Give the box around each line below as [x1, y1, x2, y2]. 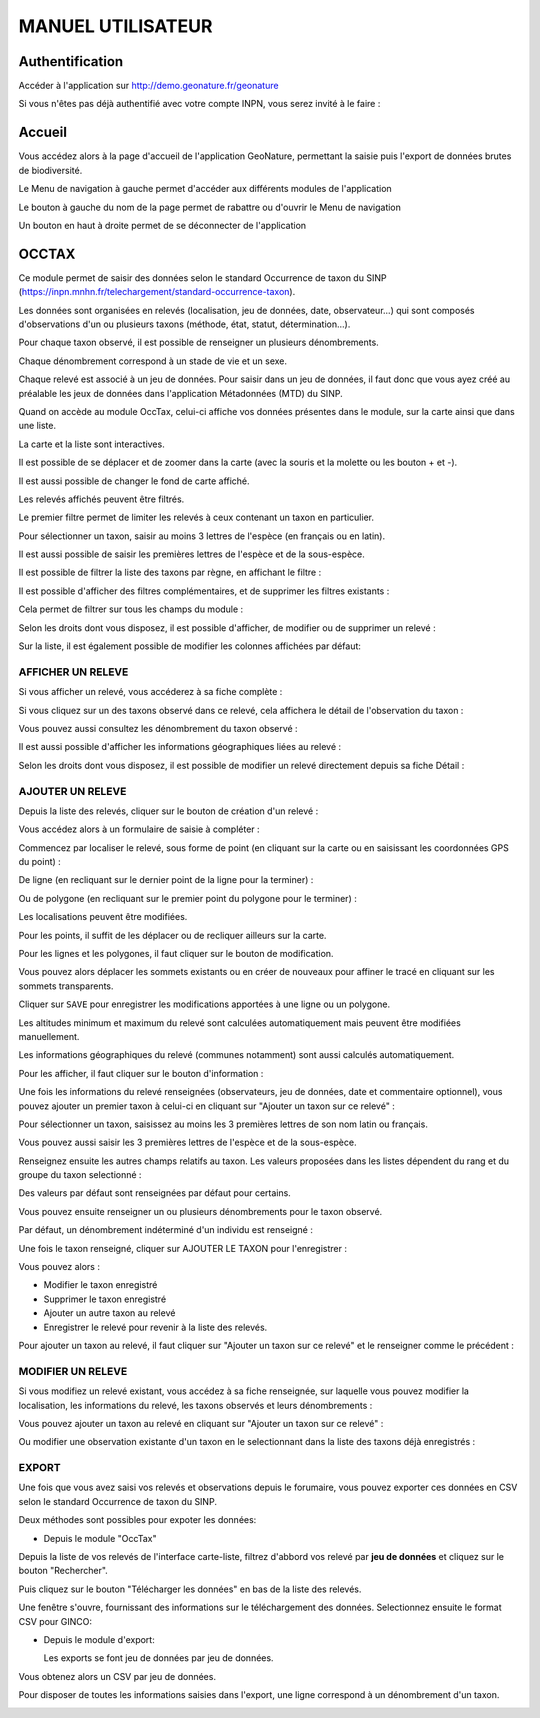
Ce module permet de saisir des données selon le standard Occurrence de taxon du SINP [18, 271, 387, 284]
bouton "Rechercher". [18, 1565, 109, 1577]
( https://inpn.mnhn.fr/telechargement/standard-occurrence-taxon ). [18, 286, 296, 298]
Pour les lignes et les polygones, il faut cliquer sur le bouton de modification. [18, 948, 334, 959]
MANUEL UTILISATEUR [18, 15, 213, 37]
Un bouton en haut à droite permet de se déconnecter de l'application [18, 219, 307, 231]
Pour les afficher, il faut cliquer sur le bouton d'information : [18, 1067, 264, 1079]
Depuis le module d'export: [43, 1633, 155, 1645]
